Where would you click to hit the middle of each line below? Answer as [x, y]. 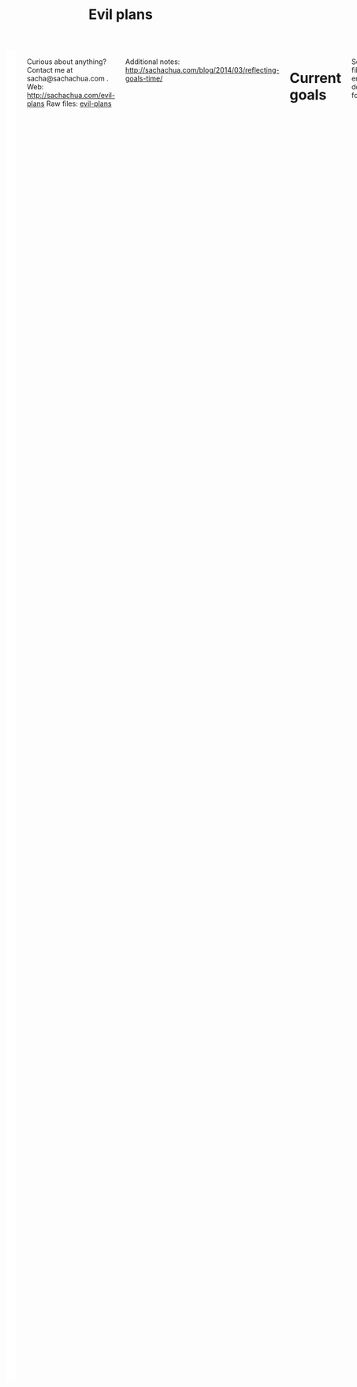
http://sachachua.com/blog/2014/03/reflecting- [202, 70]
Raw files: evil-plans [79, 103]
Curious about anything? [67, 62]
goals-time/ [144, 79]
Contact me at [50, 70]
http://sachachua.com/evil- [71, 96]
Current [316, 79]
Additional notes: [152, 62]
